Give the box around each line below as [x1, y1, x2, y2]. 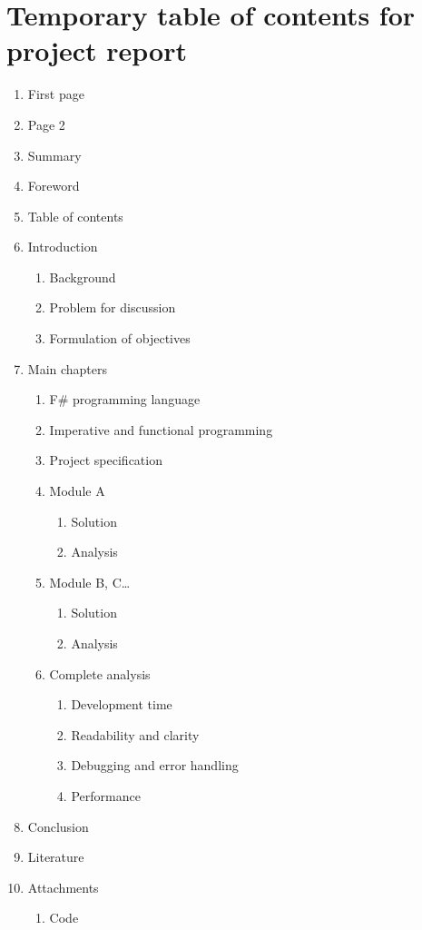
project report [6, 32, 187, 69]
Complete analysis [49, 664, 151, 683]
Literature [27, 847, 84, 866]
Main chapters [27, 359, 108, 378]
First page [27, 84, 84, 104]
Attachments [27, 877, 99, 896]
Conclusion [27, 816, 89, 836]
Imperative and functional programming [49, 420, 273, 439]
